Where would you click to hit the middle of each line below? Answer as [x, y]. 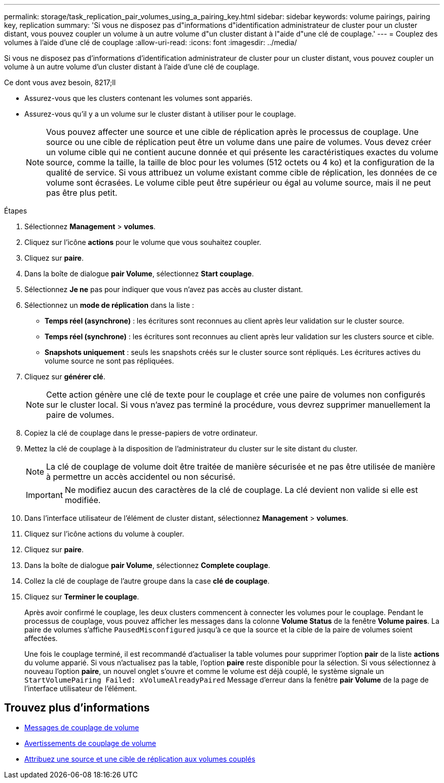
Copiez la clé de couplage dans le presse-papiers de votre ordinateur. [141, 433]
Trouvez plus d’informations [77, 708]
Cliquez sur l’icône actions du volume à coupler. [104, 534]
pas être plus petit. [82, 193]
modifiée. [83, 500]
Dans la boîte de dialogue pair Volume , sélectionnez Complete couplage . [147, 565]
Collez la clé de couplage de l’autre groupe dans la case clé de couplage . [147, 581]
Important [44, 495]
